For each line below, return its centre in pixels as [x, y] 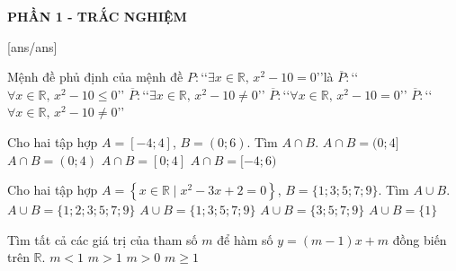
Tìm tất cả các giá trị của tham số [103, 239]
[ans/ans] [32, 46]
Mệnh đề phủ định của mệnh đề [95, 77]
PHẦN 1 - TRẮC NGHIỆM [97, 16]
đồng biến [420, 239]
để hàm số [245, 239]
